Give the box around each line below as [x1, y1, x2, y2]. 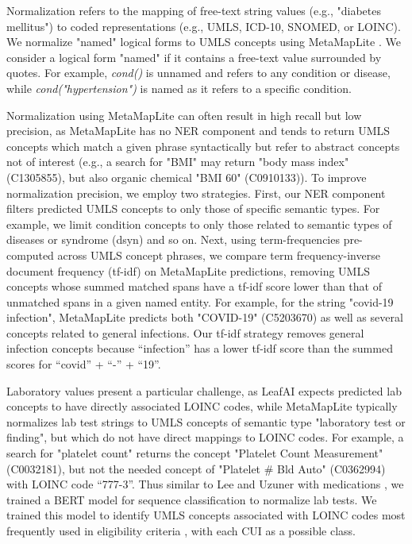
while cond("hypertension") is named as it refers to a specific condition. [6, 79, 352, 96]
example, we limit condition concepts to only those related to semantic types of [6, 215, 392, 232]
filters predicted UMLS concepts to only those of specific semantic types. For [6, 200, 380, 217]
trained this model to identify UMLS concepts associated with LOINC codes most [6, 507, 406, 523]
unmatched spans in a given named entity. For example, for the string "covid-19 [6, 293, 394, 310]
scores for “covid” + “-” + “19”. [6, 356, 161, 372]
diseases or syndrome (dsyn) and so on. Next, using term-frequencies [6, 231, 340, 248]
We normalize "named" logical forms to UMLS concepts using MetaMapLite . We [6, 33, 401, 50]
